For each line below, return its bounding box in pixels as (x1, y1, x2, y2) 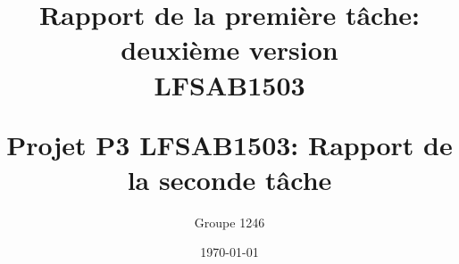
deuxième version (121, 31, 338, 68)
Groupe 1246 (194, 212, 265, 231)
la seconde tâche (127, 161, 332, 197)
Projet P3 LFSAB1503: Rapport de (6, 126, 453, 162)
